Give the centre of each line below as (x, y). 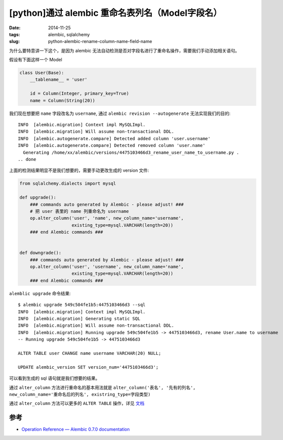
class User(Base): (42, 73)
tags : (15, 34)
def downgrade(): (40, 253)
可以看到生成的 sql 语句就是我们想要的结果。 (55, 378)
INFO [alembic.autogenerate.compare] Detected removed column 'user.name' (112, 146)
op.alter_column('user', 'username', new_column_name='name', (107, 267)
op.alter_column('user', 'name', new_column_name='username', (107, 218)
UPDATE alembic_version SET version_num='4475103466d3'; (88, 367)
